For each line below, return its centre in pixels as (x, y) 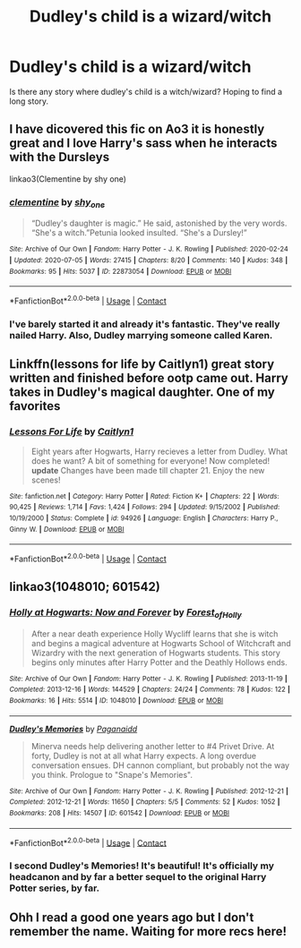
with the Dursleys (60, 157)
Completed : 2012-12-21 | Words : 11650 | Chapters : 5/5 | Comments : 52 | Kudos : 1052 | (145, 802)
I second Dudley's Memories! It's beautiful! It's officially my (142, 866)
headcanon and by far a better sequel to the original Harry (138, 877)
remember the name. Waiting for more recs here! (148, 931)
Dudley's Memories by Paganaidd (73, 729)
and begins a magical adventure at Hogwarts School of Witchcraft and (161, 643)
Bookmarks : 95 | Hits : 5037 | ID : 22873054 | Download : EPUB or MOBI (120, 271)
